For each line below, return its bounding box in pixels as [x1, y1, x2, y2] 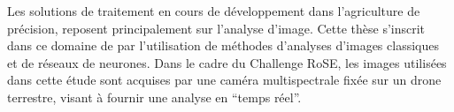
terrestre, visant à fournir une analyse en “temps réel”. [7, 87, 302, 106]
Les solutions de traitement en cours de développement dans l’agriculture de [7, 2, 420, 19]
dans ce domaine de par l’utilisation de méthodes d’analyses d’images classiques [7, 36, 439, 55]
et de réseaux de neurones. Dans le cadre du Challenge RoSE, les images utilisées [7, 53, 447, 71]
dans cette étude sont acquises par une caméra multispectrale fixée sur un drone [7, 71, 442, 89]
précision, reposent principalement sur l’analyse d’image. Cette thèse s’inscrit [7, 19, 426, 37]
